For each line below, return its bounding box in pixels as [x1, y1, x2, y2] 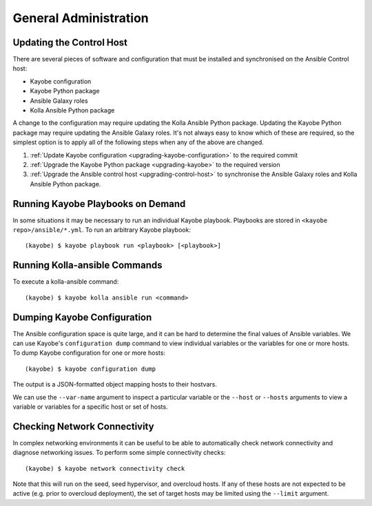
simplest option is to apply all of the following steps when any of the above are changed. [12, 138, 265, 146]
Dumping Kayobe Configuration [12, 311, 152, 323]
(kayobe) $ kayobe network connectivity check [25, 465, 185, 472]
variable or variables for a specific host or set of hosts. [12, 402, 168, 411]
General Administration [12, 10, 149, 26]
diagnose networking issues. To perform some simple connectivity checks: [12, 449, 226, 457]
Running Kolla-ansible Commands [12, 260, 163, 271]
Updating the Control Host [12, 37, 127, 48]
